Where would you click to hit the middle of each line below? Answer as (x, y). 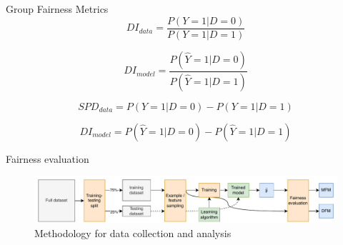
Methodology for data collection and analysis (133, 232)
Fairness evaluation (48, 158)
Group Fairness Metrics (57, 9)
